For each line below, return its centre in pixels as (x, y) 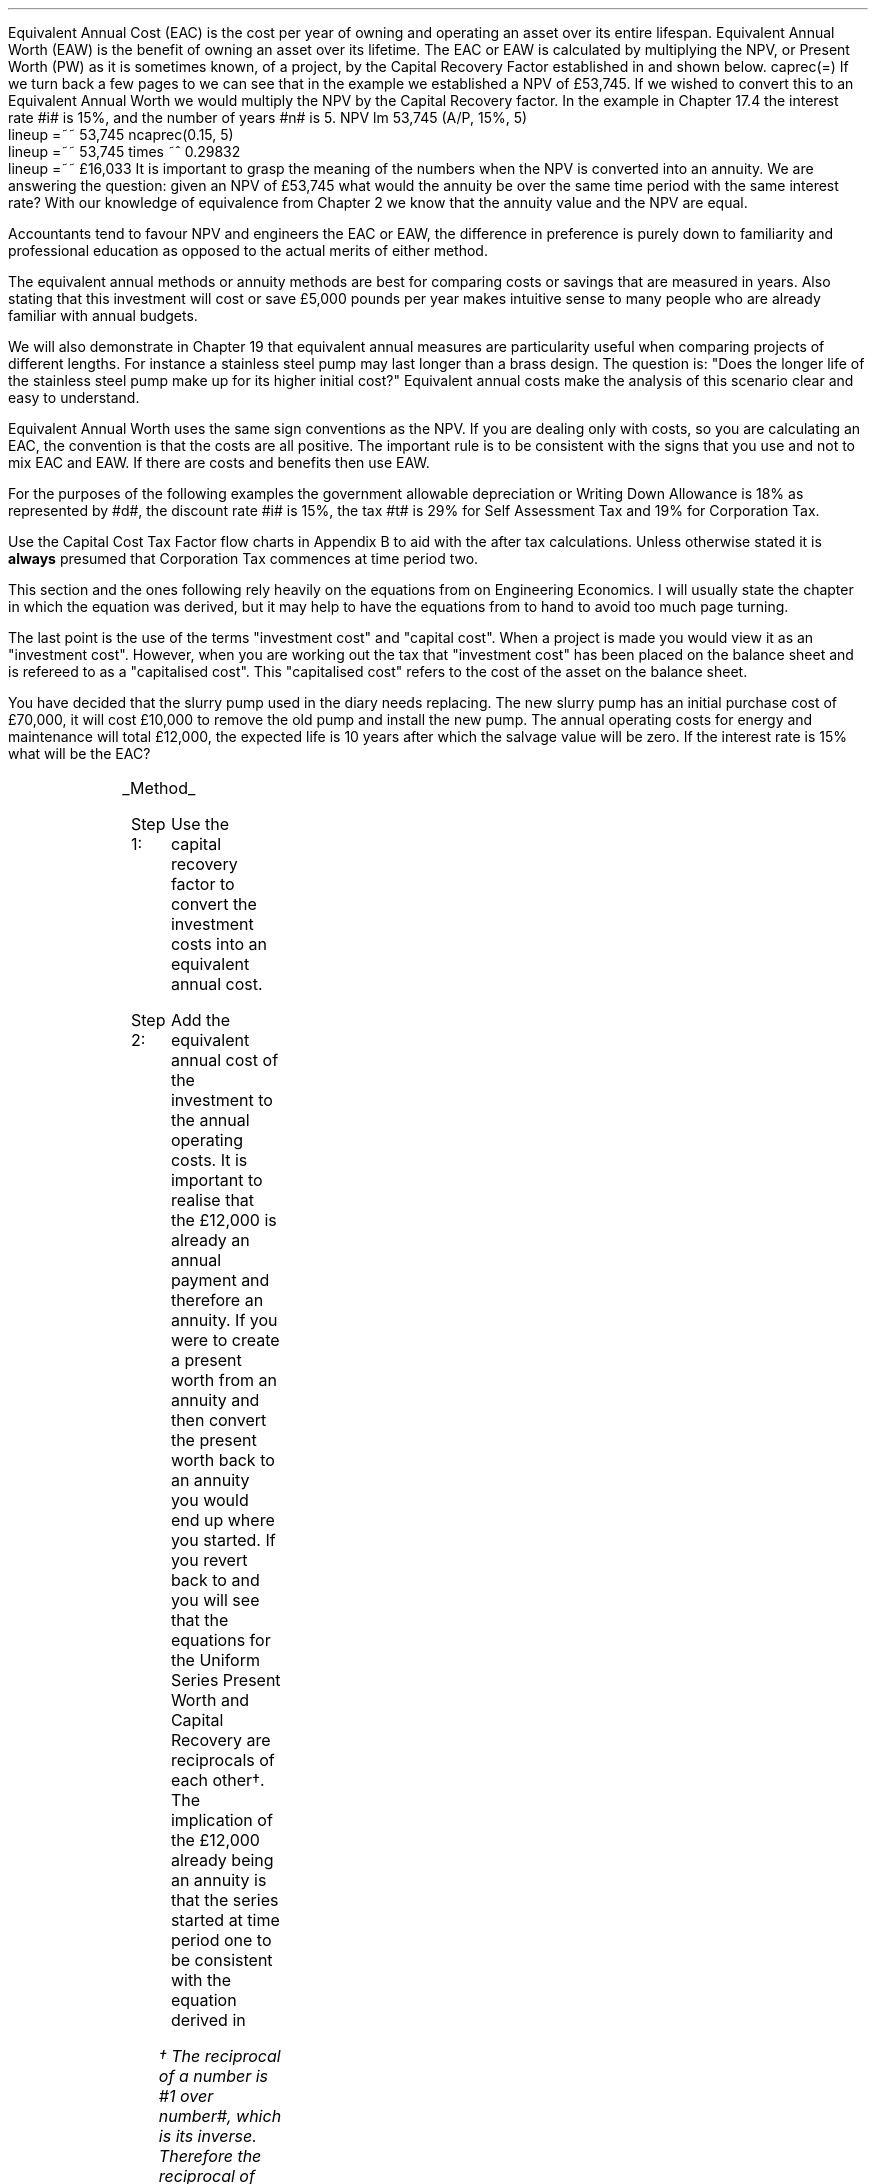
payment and (220, 1280)
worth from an (223, 1380)
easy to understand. (74, 397)
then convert (218, 1420)
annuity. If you (224, 1320)
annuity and (215, 1400)
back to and (215, 1580)
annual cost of (224, 1060)
